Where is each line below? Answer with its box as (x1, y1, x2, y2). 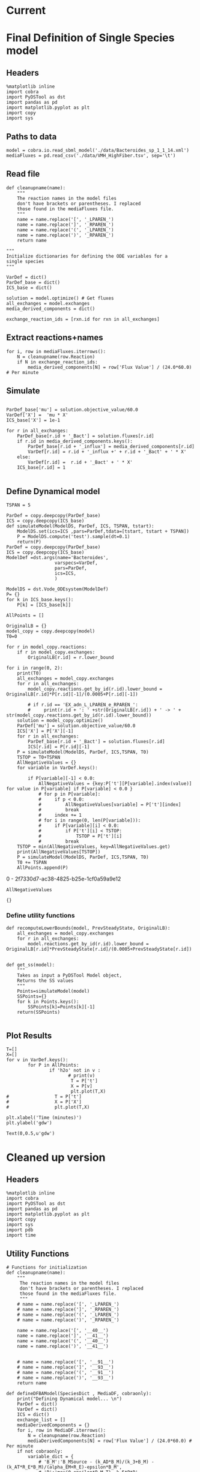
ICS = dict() (17, 1412, 50, 1418)
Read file (6, 169, 40, 179)
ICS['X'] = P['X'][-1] (17, 728, 74, 734)
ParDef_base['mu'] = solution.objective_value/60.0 (6, 407, 138, 413)
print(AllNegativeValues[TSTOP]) (17, 849, 101, 855)
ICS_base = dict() (6, 285, 52, 291)
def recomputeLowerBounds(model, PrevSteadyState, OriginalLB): (6, 925, 171, 931)
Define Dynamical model (6, 486, 100, 496)
